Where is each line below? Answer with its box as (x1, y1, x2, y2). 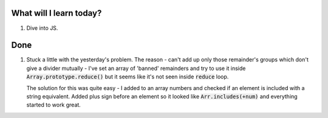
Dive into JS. (26, 24, 58, 32)
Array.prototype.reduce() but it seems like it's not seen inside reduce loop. (26, 73, 229, 80)
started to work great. (26, 101, 81, 109)
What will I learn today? (11, 8, 102, 18)
